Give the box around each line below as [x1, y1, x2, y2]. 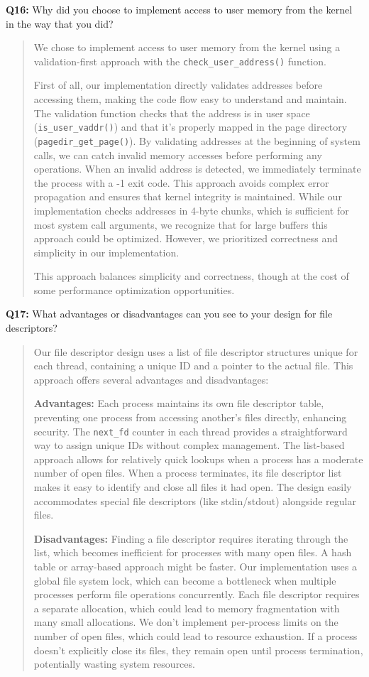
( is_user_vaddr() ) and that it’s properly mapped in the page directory [33, 119, 348, 134]
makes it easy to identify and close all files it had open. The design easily [33, 480, 352, 494]
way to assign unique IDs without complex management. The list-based [33, 438, 345, 453]
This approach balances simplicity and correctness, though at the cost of [33, 269, 349, 283]
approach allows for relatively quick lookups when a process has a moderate [33, 451, 363, 466]
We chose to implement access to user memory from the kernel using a [33, 40, 341, 55]
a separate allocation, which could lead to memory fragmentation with [33, 600, 340, 615]
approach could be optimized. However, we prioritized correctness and [33, 231, 338, 246]
